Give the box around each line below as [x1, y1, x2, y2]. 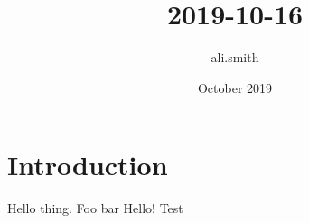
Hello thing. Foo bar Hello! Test [7, 199, 183, 218]
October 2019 [197, 78, 273, 97]
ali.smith [211, 48, 259, 67]
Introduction [7, 146, 168, 183]
